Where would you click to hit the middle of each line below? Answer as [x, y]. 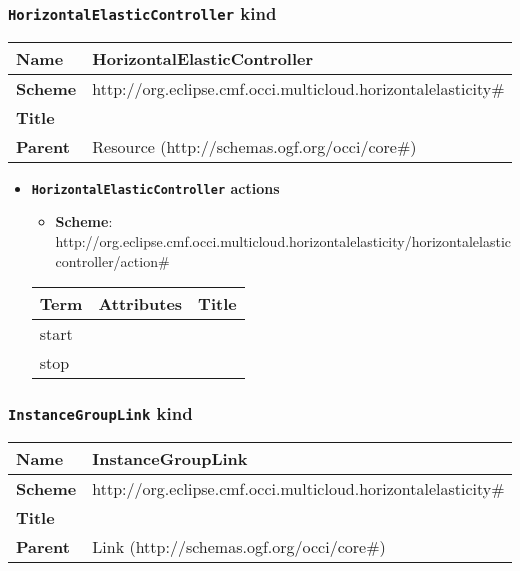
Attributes [140, 304]
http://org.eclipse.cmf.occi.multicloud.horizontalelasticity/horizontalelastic [283, 241]
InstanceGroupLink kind [100, 413]
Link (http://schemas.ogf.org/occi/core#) [239, 546]
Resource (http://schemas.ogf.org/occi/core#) [254, 146]
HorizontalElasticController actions [155, 187]
